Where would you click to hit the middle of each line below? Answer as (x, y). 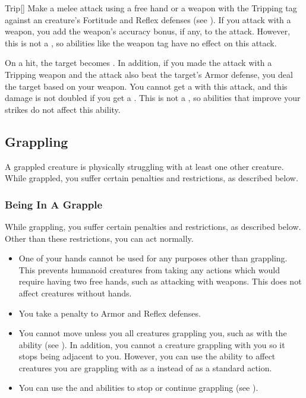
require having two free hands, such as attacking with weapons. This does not (160, 281)
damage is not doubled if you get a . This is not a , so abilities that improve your (153, 98)
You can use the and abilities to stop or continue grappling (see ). (138, 388)
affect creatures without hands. (75, 293)
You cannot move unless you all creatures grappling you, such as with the (153, 333)
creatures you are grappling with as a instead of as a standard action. (145, 367)
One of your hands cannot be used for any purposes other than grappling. (153, 258)
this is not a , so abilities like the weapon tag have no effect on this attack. (141, 42)
